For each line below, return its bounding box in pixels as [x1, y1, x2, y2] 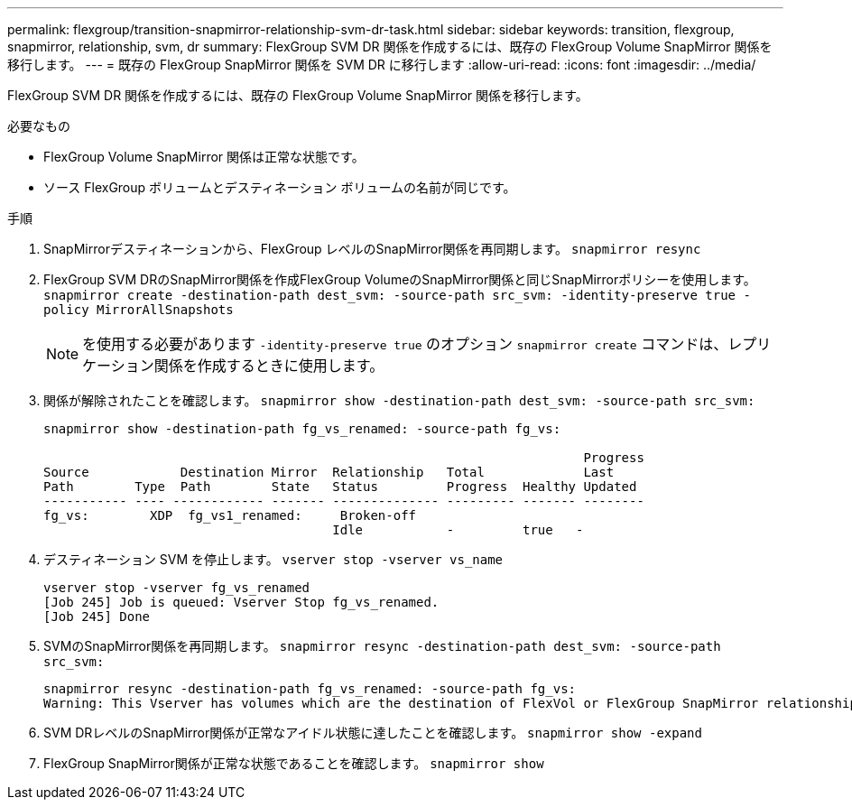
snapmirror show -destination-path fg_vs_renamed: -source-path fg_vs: [43, 422, 561, 436]
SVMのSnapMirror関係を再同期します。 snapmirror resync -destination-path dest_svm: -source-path [43, 638, 721, 654]
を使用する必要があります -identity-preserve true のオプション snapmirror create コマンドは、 [82, 335, 728, 353]
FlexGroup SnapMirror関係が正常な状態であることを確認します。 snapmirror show [43, 756, 544, 771]
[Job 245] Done [43, 609, 151, 624]
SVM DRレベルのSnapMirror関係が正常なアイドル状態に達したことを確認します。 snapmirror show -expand [43, 725, 702, 740]
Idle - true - [332, 523, 584, 537]
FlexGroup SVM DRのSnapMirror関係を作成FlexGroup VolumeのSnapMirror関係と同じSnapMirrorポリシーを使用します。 [43, 272, 756, 287]
